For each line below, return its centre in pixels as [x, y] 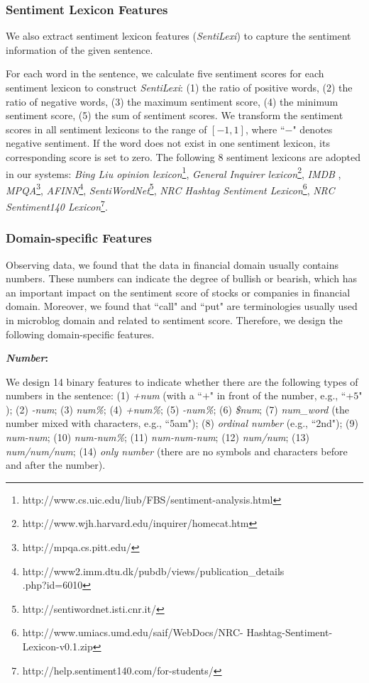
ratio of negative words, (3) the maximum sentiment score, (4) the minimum [172, 101]
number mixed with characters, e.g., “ [88, 423]
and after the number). [56, 465]
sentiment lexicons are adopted [293, 156]
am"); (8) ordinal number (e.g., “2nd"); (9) [266, 423]
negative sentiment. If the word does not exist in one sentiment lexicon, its [168, 143]
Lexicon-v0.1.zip [57, 646]
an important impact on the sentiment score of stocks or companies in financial [178, 292]
